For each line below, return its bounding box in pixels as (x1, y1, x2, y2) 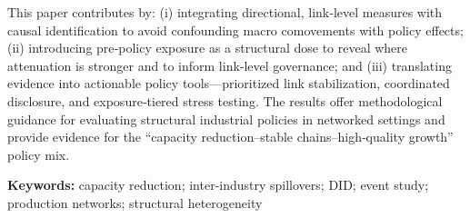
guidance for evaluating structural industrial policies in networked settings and (7, 109, 445, 128)
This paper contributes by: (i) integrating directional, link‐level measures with (7, 3, 443, 21)
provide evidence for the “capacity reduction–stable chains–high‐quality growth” (7, 127, 454, 146)
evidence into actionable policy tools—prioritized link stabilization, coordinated (7, 74, 450, 93)
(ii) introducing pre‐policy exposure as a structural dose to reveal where (7, 38, 408, 57)
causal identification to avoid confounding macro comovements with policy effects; (7, 20, 464, 39)
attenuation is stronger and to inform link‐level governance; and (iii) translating (7, 55, 452, 74)
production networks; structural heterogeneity (7, 193, 263, 212)
